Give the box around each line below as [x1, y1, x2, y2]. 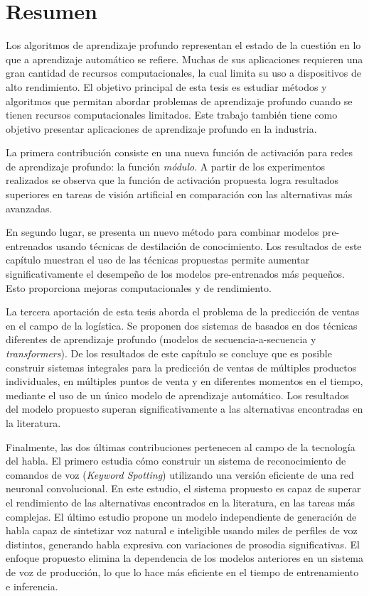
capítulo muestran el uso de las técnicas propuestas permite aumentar [6, 252, 310, 267]
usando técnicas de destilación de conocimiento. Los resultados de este [55, 238, 362, 253]
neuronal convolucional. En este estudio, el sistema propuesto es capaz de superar [6, 481, 361, 496]
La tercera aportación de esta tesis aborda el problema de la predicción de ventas [6, 304, 360, 319]
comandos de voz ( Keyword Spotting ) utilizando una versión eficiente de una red [6, 467, 354, 482]
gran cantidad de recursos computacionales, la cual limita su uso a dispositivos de [6, 65, 362, 80]
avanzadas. [6, 200, 53, 215]
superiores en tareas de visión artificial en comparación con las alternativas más [6, 187, 353, 202]
